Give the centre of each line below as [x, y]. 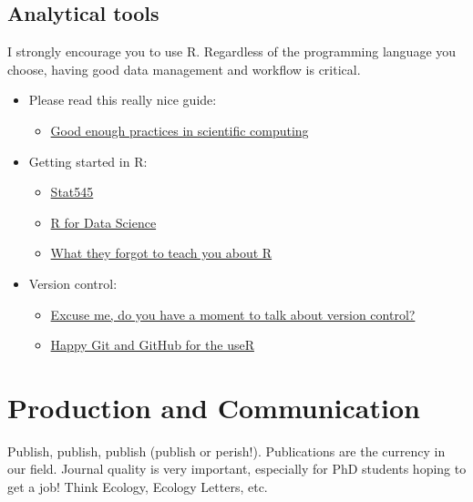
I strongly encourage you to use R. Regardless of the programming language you [232, 51]
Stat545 [72, 192]
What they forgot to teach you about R [161, 253]
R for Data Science [103, 222]
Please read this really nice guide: [123, 100]
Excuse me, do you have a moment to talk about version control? [233, 314]
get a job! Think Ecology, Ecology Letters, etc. [138, 487]
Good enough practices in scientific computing [180, 130]
